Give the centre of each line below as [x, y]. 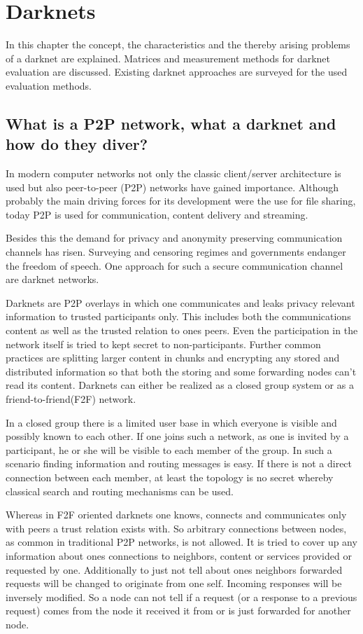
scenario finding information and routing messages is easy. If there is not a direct [179, 463]
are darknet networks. [52, 279]
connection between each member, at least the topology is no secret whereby [170, 477]
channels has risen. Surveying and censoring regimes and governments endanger [176, 252]
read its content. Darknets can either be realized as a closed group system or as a [180, 385]
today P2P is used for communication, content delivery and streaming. [157, 214]
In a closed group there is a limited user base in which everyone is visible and [171, 422]
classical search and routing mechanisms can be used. [120, 491]
